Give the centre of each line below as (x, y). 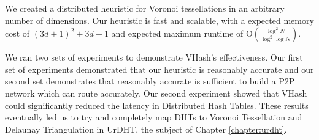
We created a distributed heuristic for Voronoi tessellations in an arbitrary (145, 8)
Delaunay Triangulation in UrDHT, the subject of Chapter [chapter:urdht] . (146, 129)
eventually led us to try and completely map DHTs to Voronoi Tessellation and (154, 117)
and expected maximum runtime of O (182, 33)
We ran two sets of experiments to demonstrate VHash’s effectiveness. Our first (154, 57)
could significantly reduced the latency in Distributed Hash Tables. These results (157, 105)
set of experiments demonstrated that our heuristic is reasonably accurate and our (159, 69)
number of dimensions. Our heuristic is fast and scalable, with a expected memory (159, 20)
